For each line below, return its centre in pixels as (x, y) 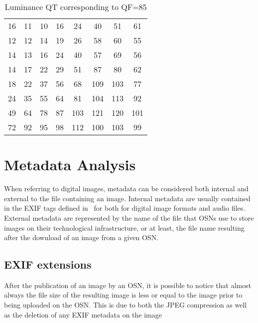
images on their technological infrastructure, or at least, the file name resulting (124, 227)
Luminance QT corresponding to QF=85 (76, 7)
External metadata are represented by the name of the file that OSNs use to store (129, 217)
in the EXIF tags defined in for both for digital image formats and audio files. (125, 208)
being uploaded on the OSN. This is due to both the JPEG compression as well (126, 305)
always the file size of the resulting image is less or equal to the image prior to (123, 295)
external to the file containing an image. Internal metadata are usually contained (127, 198)
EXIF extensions (48, 264)
